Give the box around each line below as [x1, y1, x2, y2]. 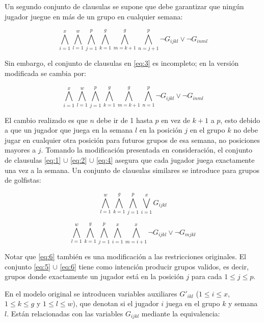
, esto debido [220, 114, 260, 125]
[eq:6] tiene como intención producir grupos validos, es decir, [60, 261, 249, 271]
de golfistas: [5, 175, 41, 185]
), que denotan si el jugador [72, 298, 159, 309]
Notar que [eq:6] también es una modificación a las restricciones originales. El [5, 251, 247, 262]
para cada [191, 271, 222, 282]
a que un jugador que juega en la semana [5, 125, 133, 135]
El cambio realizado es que [5, 114, 88, 125]
